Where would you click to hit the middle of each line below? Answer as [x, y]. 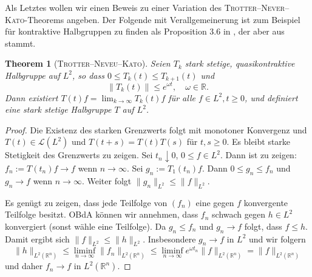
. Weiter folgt [107, 180]
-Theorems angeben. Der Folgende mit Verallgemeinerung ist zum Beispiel [162, 19]
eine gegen [215, 202]
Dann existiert [32, 97]
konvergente [266, 202]
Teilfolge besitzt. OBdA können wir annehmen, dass [102, 214]
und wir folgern [277, 239]
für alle [182, 97]
